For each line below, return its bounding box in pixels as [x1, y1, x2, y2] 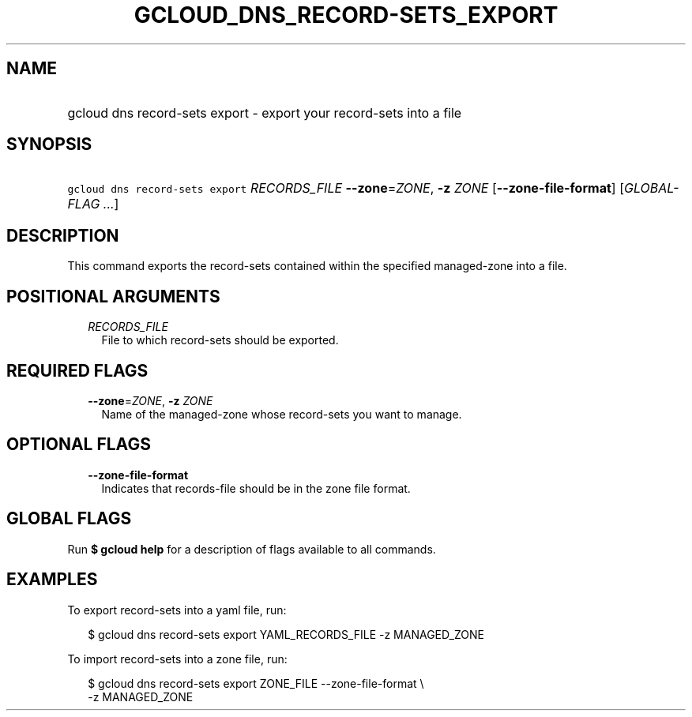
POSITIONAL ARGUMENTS [6, 286, 220, 306]
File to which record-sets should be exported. [101, 333, 339, 347]
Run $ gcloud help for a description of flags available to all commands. [67, 542, 436, 556]
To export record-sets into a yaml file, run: [67, 603, 287, 617]
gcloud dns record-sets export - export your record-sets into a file [67, 104, 462, 121]
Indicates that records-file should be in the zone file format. [101, 481, 411, 495]
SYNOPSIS [6, 134, 92, 155]
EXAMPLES [6, 569, 98, 590]
